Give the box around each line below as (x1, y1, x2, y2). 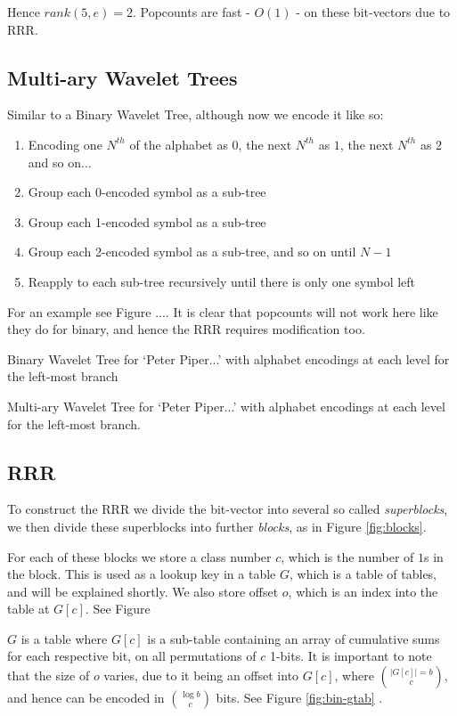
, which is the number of (281, 547, 414, 565)
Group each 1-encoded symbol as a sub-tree (28, 212, 266, 231)
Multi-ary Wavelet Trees (7, 63, 238, 91)
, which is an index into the (288, 582, 438, 600)
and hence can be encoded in (7, 688, 165, 707)
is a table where (20, 629, 108, 647)
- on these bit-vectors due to (296, 3, 451, 20)
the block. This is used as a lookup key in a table (7, 565, 276, 583)
